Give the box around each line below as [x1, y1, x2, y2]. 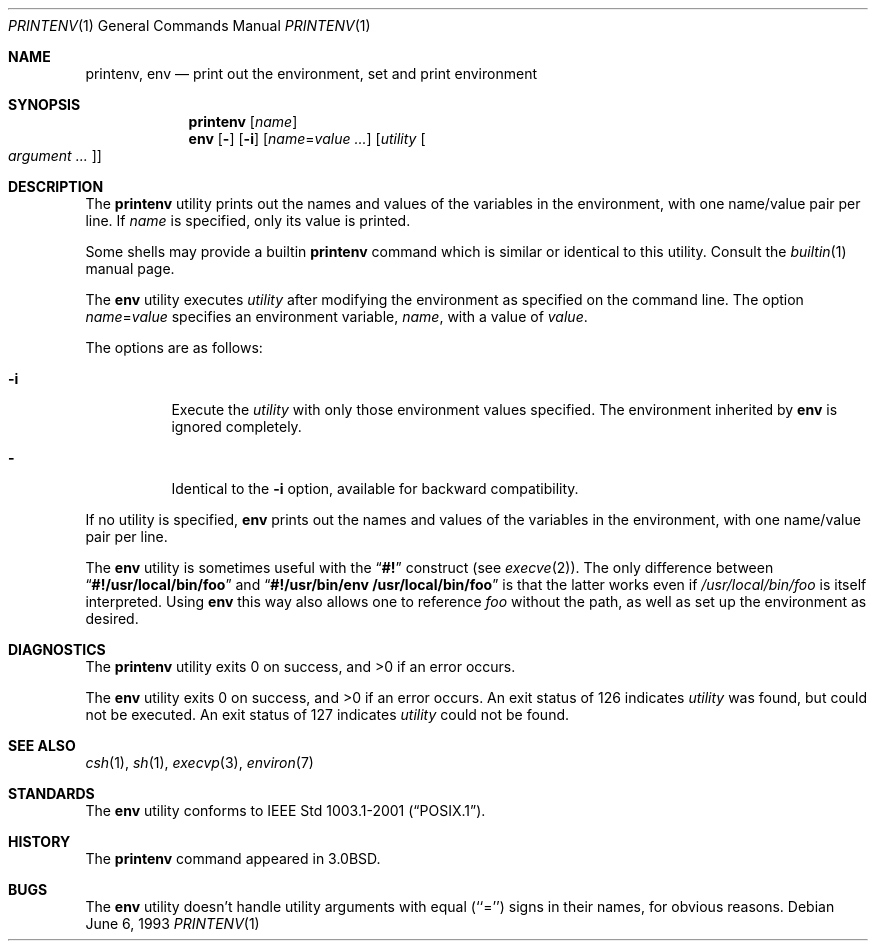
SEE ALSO [8, 737, 76, 754]
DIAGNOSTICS [8, 641, 106, 658]
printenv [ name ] [188, 113, 298, 130]
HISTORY [8, 833, 71, 850]
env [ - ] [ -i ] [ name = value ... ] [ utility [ [188, 130, 426, 147]
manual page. [85, 260, 175, 277]
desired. [85, 610, 139, 627]
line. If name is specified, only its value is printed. [85, 212, 411, 229]
